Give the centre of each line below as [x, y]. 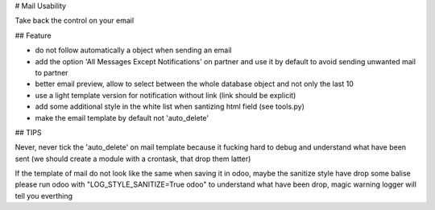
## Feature [33, 35]
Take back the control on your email [75, 21]
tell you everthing [43, 196]
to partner [52, 72]
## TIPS [28, 132]
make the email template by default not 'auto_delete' [122, 117]
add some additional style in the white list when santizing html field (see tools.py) [170, 107]
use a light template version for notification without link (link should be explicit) [166, 95]
